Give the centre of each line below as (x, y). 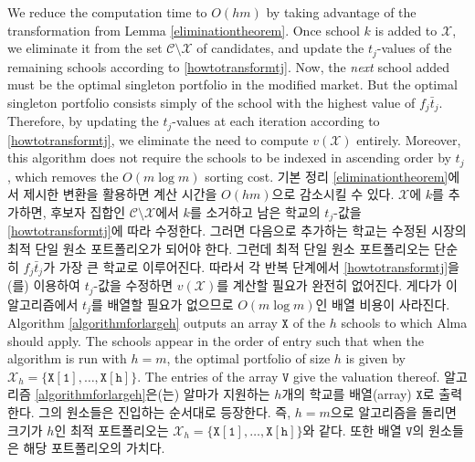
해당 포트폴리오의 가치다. (94, 448)
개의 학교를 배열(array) (347, 394)
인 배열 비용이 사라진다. (383, 304)
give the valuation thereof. (367, 376)
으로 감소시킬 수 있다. (333, 194)
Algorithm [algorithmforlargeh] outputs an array (142, 322)
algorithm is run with (67, 358)
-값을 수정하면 (133, 285)
